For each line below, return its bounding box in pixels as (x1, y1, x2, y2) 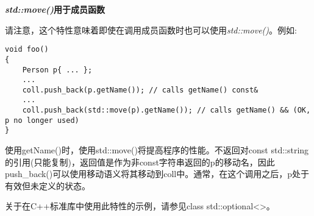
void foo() (5, 45, 49, 54)
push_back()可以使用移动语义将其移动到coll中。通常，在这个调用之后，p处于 (5, 167, 310, 180)
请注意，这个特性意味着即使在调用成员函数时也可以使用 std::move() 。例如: (5, 23, 297, 36)
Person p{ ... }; (22, 65, 93, 74)
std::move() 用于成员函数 (5, 3, 105, 15)
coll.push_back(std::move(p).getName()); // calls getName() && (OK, (22, 106, 311, 115)
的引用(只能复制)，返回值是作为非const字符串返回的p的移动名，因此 (5, 155, 275, 168)
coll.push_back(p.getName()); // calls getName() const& (22, 85, 259, 94)
